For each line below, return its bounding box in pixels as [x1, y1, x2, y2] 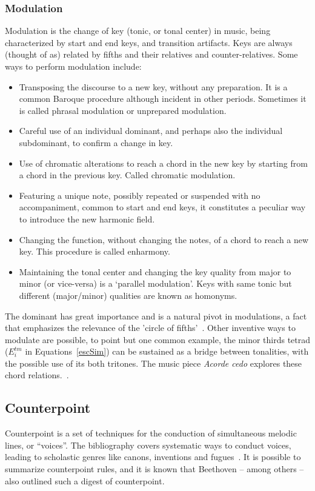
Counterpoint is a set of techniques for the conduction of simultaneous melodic [5, 427, 297, 439]
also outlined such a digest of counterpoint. [5, 474, 165, 487]
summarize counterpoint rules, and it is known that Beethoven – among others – [5, 463, 304, 475]
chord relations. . [5, 369, 69, 381]
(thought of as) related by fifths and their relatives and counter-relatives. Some [5, 48, 298, 61]
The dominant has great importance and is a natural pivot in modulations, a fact [5, 309, 307, 322]
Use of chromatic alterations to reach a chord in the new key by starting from [19, 156, 308, 169]
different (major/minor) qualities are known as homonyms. [19, 289, 237, 301]
